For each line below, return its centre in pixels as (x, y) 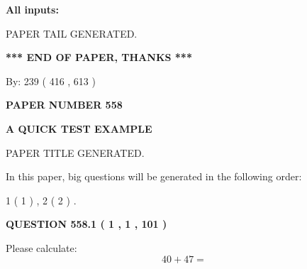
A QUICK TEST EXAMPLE (79, 128)
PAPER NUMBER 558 (64, 105)
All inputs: (32, 9)
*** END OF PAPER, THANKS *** (99, 57)
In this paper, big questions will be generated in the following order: (154, 176)
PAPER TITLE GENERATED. (75, 152)
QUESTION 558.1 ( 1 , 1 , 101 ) (86, 224)
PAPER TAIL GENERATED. (72, 33)
